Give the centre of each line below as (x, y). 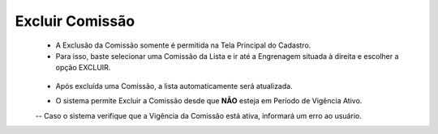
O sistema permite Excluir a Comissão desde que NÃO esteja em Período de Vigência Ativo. (209, 101)
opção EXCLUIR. (83, 68)
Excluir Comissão (75, 21)
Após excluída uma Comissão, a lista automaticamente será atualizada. (174, 86)
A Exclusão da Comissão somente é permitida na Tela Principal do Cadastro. (183, 45)
